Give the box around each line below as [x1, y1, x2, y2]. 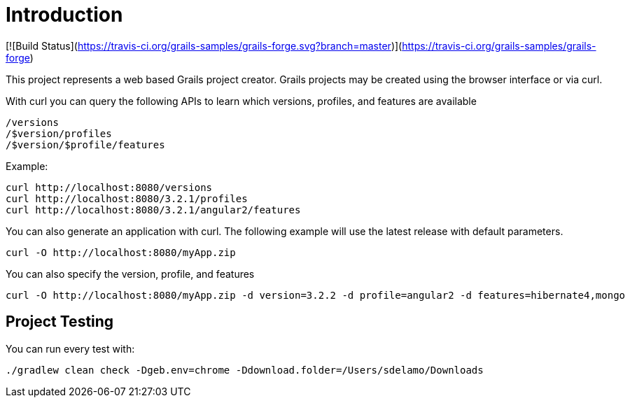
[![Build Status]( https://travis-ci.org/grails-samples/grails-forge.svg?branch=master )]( [6, 39, 402, 52]
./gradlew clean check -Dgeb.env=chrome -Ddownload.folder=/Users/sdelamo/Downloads [6, 364, 484, 376]
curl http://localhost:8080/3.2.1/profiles [6, 192, 248, 204]
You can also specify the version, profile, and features [6, 267, 255, 280]
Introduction [6, 3, 123, 27]
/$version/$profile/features [6, 139, 165, 150]
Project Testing [6, 313, 114, 331]
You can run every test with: [6, 342, 135, 355]
